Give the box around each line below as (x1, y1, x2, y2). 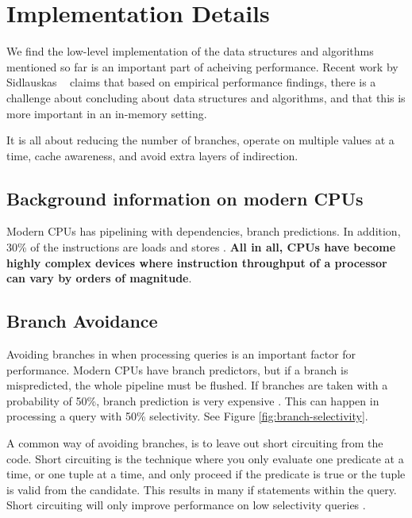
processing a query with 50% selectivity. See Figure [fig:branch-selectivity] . (6, 408, 368, 424)
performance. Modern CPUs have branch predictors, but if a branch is (6, 361, 348, 378)
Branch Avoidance (6, 309, 158, 333)
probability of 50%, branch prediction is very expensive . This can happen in (6, 392, 379, 409)
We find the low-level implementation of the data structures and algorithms (6, 43, 374, 59)
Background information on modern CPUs (6, 186, 364, 210)
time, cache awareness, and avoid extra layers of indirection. (6, 147, 298, 163)
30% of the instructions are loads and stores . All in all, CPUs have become (6, 239, 396, 255)
